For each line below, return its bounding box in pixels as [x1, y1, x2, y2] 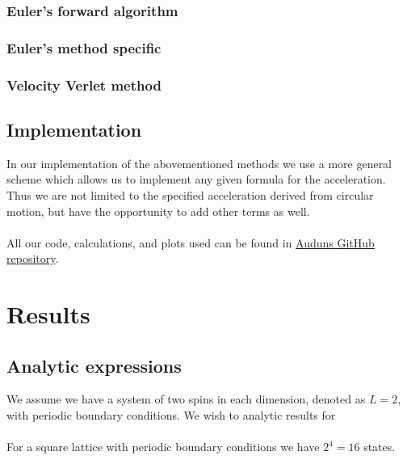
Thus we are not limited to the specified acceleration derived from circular [6, 186, 374, 203]
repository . [6, 250, 59, 267]
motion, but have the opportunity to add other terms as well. [6, 202, 310, 219]
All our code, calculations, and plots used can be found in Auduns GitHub [6, 234, 375, 251]
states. [363, 438, 396, 455]
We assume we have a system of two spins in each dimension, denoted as [6, 390, 366, 407]
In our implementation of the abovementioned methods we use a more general [6, 154, 392, 171]
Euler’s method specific [6, 37, 162, 57]
